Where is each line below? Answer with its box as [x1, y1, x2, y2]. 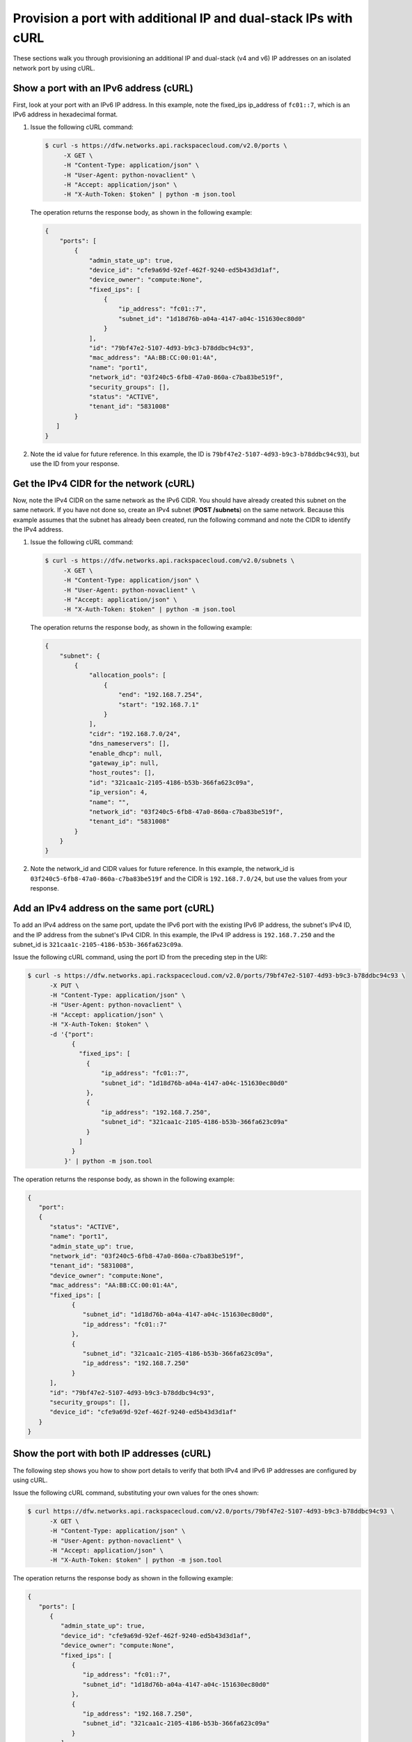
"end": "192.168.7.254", [118, 691, 203, 699]
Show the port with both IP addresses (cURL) [13, 1448, 212, 1460]
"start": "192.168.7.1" [118, 700, 200, 709]
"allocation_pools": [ [88, 671, 166, 679]
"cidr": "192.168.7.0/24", [88, 730, 181, 738]
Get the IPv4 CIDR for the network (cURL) [13, 477, 195, 489]
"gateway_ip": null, [88, 759, 159, 766]
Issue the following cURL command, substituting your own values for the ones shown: [13, 1488, 259, 1497]
